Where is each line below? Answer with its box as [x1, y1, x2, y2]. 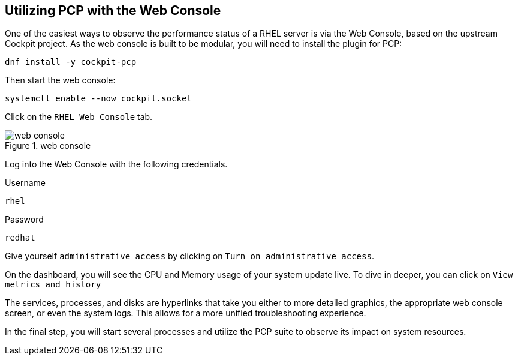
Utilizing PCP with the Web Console [5, 3, 221, 18]
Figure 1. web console [5, 140, 91, 151]
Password [5, 214, 44, 225]
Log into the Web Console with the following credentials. [5, 159, 228, 170]
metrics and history [5, 280, 101, 290]
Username [5, 178, 46, 188]
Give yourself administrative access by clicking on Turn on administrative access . [5, 251, 374, 262]
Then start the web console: [5, 75, 116, 86]
